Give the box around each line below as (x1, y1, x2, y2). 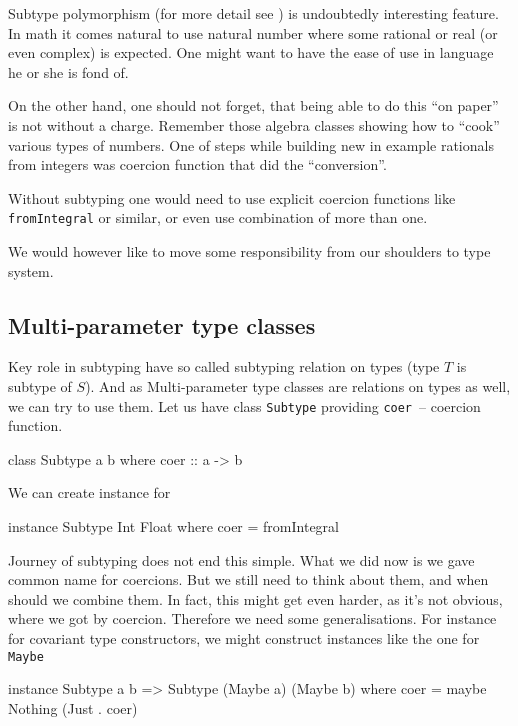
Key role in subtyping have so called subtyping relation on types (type (8, 356, 440, 377)
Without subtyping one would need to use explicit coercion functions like (8, 187, 456, 208)
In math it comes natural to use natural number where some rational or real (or (8, 22, 498, 43)
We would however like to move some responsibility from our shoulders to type (8, 241, 491, 261)
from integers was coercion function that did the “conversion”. (8, 154, 387, 175)
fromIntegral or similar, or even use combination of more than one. (8, 207, 428, 228)
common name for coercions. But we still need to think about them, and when (8, 569, 489, 590)
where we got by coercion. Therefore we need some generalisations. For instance (8, 608, 497, 629)
